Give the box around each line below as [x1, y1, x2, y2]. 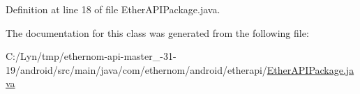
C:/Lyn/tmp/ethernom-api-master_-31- [6, 49, 177, 63]
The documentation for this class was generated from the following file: [6, 25, 309, 40]
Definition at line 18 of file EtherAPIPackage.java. [6, 2, 220, 16]
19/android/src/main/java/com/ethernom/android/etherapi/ [6, 62, 267, 77]
